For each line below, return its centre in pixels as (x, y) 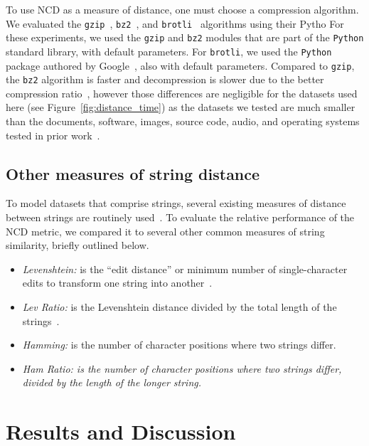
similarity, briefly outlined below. (77, 245)
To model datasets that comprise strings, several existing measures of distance (176, 203)
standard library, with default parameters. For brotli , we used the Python (169, 51)
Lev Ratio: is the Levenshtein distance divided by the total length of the (180, 307)
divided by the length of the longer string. (112, 382)
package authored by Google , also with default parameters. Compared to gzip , (180, 65)
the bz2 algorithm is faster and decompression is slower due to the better (165, 79)
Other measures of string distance (133, 173)
